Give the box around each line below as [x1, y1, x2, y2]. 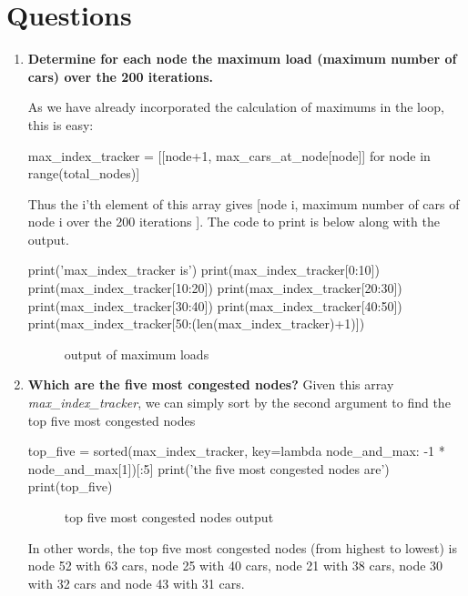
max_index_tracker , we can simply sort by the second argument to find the [27, 393, 451, 412]
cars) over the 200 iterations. [27, 66, 213, 86]
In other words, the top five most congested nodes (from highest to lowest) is [27, 538, 457, 557]
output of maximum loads [64, 344, 209, 363]
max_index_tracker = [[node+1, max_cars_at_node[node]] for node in [27, 146, 431, 165]
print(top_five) [27, 477, 113, 496]
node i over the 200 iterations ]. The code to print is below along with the [27, 212, 440, 231]
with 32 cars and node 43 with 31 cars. [27, 573, 245, 592]
